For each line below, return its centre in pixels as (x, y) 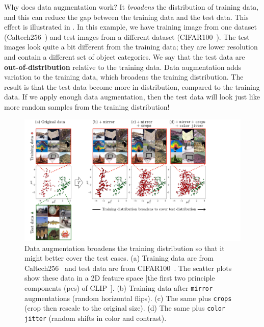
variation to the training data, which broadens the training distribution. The (124, 77)
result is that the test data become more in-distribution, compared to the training (132, 86)
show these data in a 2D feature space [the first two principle (120, 278)
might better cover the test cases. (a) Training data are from (119, 258)
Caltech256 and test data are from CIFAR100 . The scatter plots (128, 268)
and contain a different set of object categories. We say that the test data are (125, 56)
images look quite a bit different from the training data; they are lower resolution (131, 47)
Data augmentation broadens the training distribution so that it (125, 248)
